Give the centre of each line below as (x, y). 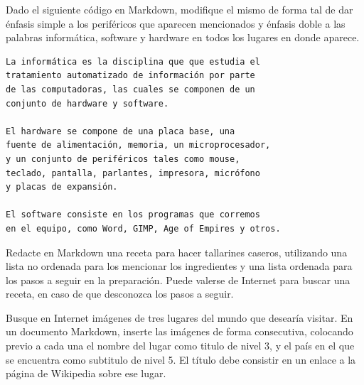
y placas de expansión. (62, 187)
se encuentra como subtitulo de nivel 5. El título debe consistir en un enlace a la (181, 359)
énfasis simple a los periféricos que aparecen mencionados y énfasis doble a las (176, 23)
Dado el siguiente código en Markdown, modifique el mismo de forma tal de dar (180, 9)
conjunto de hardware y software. (87, 103)
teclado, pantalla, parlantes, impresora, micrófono (133, 173)
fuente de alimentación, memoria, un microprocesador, (138, 145)
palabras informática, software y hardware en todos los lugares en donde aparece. (183, 37)
